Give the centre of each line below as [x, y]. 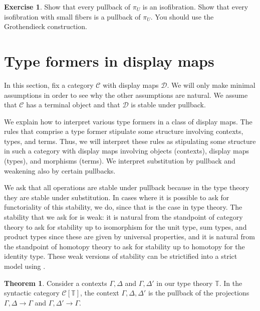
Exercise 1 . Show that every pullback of [67, 7]
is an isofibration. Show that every [195, 7]
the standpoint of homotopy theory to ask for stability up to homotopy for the [124, 246]
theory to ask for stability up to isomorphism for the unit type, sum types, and [125, 226]
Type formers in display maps [109, 60]
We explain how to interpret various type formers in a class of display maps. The [128, 121]
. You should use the [182, 16]
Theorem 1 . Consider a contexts [56, 283]
